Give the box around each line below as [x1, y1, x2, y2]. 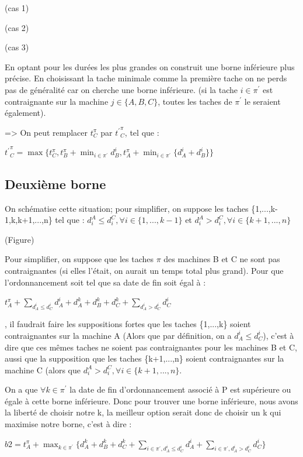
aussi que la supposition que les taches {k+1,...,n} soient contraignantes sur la [5, 352, 284, 365]
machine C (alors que [5, 363, 81, 376]
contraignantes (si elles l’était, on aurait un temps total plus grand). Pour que [5, 264, 284, 276]
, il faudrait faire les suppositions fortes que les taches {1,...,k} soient [5, 318, 251, 330]
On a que [5, 383, 38, 396]
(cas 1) [5, 2, 29, 13]
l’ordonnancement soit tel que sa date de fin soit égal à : [5, 276, 206, 288]
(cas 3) [5, 41, 29, 53]
